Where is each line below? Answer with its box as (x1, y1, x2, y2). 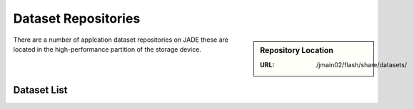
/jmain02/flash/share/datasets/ (316, 60, 407, 69)
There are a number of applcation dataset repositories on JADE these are (13, 35, 228, 44)
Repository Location (260, 45, 334, 55)
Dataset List (13, 84, 68, 96)
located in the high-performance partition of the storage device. (13, 45, 201, 53)
